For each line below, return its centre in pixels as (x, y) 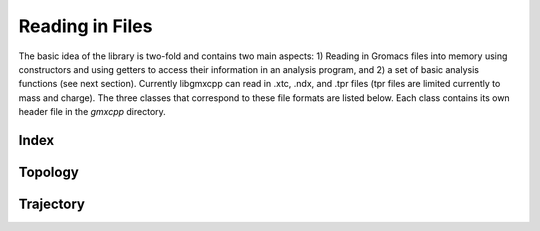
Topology (48, 171)
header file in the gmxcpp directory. (92, 112)
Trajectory (51, 203)
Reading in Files (85, 26)
